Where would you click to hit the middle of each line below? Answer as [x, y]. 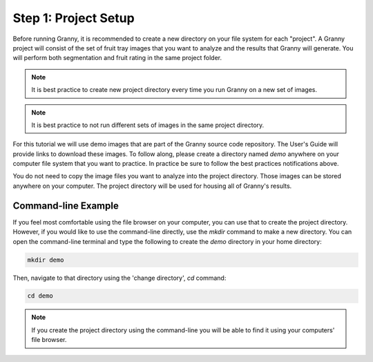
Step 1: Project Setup [74, 18]
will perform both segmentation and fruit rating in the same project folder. [117, 58]
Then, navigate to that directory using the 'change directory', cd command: [119, 278]
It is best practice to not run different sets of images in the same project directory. [148, 125]
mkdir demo [46, 260]
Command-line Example [66, 206]
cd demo [40, 296]
